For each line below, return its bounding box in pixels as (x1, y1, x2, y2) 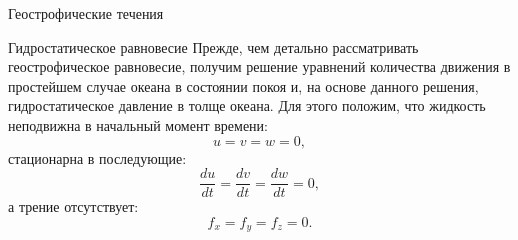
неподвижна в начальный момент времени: (8, 114, 268, 135)
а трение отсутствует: (8, 196, 139, 217)
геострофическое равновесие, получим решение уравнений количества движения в (8, 56, 511, 77)
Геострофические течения (8, 3, 164, 23)
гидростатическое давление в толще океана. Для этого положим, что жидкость (8, 95, 486, 116)
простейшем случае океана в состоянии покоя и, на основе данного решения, (8, 75, 479, 96)
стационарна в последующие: (8, 147, 187, 168)
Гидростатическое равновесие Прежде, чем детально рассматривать (8, 36, 419, 57)
